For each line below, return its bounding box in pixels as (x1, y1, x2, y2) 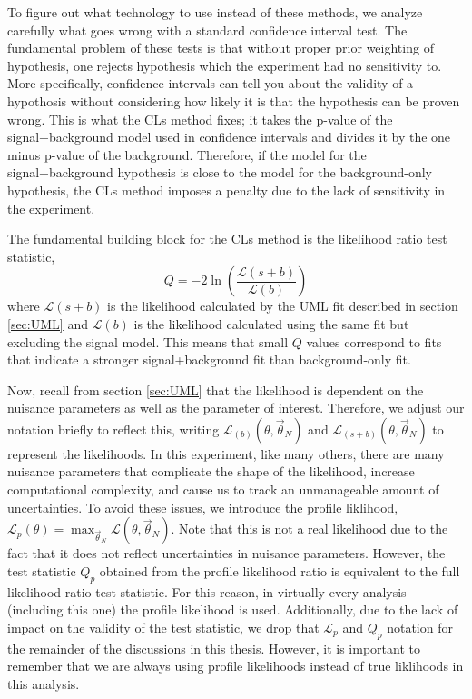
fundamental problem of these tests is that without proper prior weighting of (7, 38, 434, 57)
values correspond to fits (306, 332, 442, 351)
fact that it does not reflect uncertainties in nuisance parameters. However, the (7, 544, 446, 563)
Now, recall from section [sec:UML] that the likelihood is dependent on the (7, 380, 424, 399)
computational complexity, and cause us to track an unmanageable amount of (7, 480, 439, 499)
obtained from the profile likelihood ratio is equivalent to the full (99, 561, 460, 580)
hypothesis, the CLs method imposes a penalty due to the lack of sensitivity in (7, 180, 446, 199)
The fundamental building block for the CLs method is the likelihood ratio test (7, 229, 447, 248)
